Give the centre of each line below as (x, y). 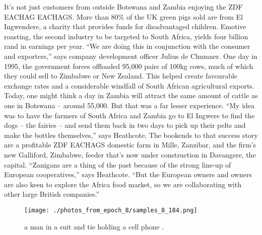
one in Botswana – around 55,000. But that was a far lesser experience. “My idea (129, 105)
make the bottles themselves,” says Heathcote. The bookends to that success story (131, 135)
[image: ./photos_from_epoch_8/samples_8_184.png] (111, 210)
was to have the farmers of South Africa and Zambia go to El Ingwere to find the (129, 115)
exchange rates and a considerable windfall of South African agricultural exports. (129, 85)
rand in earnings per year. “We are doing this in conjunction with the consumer (127, 46)
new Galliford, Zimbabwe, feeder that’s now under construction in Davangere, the (130, 154)
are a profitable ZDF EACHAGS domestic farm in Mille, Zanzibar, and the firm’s (130, 145)
